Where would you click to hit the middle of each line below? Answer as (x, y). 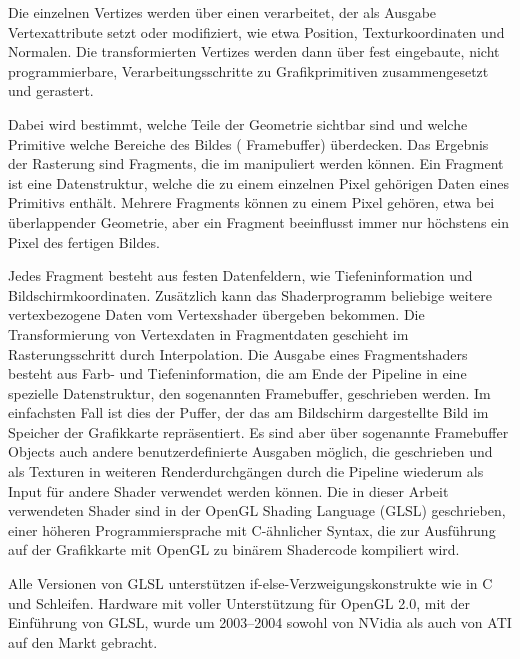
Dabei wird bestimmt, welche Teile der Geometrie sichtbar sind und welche (238, 123)
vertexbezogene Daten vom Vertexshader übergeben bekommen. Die (216, 314)
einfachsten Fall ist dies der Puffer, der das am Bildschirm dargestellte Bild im (248, 412)
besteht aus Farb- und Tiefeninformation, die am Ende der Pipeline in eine (237, 373)
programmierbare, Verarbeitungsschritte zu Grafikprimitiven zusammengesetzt (248, 70)
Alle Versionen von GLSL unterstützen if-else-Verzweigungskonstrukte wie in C (250, 583)
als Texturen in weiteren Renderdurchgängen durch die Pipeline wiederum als (246, 471)
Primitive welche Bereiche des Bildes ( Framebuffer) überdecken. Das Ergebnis (248, 143)
